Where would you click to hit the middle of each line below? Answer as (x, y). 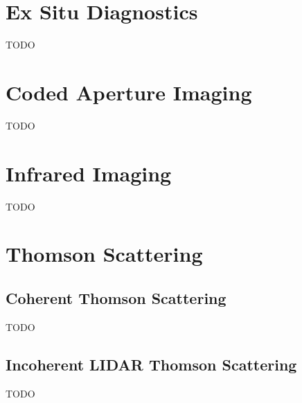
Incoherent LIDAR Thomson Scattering (151, 364)
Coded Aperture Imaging (129, 92)
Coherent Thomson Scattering (116, 297)
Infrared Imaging (89, 173)
